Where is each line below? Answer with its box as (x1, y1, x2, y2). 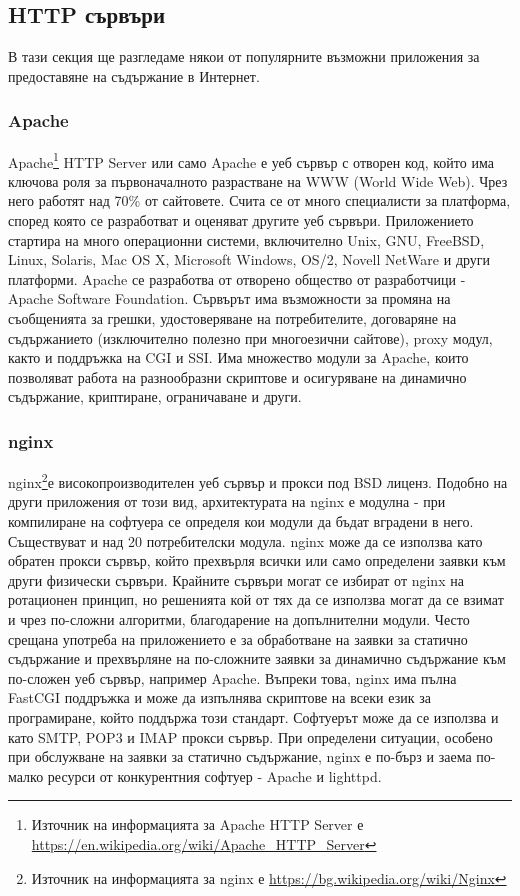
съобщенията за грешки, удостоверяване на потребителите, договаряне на (8, 308, 457, 329)
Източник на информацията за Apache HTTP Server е (31, 814, 364, 835)
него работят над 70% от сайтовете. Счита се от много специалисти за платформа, (8, 190, 511, 211)
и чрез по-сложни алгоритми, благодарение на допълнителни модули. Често (8, 609, 470, 630)
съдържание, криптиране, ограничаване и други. (8, 386, 302, 407)
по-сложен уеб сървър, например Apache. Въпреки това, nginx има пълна (8, 667, 457, 688)
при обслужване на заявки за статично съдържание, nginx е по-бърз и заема (8, 746, 472, 767)
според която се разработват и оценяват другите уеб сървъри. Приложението (8, 210, 474, 231)
